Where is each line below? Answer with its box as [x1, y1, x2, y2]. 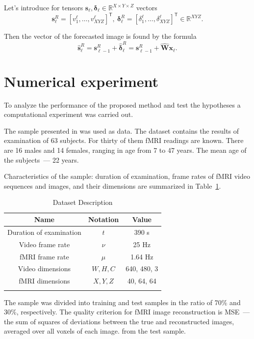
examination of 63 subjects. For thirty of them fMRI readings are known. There [4, 135, 244, 145]
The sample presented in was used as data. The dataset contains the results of [4, 125, 239, 136]
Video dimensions [18, 263, 71, 274]
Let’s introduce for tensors [4, 2, 83, 12]
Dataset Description [52, 197, 113, 207]
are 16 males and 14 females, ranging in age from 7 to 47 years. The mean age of [4, 145, 247, 155]
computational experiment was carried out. [4, 109, 133, 119]
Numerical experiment [4, 71, 159, 91]
